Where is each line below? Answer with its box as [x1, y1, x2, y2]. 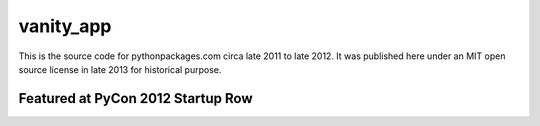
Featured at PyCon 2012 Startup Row [18, 90, 254, 107]
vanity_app [18, 15, 112, 37]
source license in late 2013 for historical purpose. [18, 63, 222, 75]
